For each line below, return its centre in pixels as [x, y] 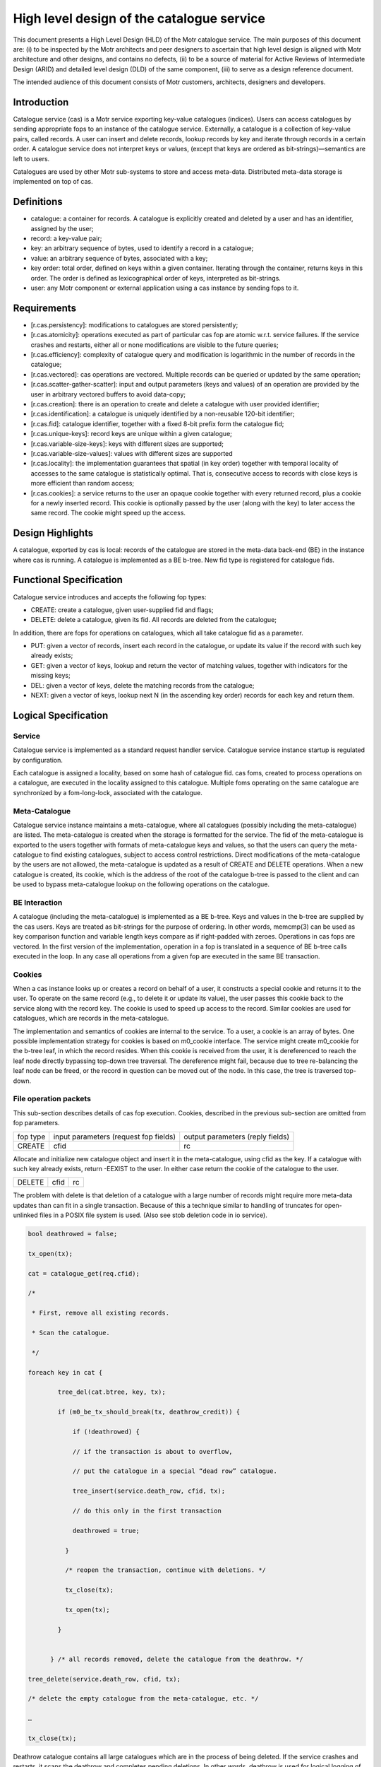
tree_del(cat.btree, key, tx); [111, 1392]
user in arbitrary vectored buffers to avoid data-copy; [108, 394]
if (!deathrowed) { [106, 1432]
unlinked [25, 1215]
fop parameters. [36, 1123]
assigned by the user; [62, 228]
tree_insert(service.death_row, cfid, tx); [149, 1491]
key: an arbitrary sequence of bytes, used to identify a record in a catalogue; [142, 248]
